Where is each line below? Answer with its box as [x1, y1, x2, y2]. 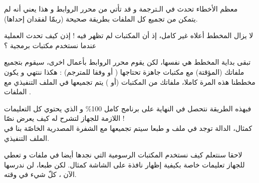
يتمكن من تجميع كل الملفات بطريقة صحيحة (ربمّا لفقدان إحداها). [4, 13, 198, 24]
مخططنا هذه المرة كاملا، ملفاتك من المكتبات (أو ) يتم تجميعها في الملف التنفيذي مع [4, 76, 255, 87]
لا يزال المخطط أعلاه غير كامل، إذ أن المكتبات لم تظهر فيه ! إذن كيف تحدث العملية [4, 30, 253, 41]
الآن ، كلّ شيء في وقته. [4, 169, 77, 179]
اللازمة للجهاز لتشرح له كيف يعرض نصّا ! [4, 113, 125, 123]
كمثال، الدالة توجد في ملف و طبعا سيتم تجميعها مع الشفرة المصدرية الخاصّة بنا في [4, 122, 252, 133]
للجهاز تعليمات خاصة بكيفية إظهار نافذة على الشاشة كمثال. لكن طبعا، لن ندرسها [4, 159, 245, 169]
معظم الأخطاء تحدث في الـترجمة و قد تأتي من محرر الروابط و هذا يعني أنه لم [4, 4, 238, 14]
